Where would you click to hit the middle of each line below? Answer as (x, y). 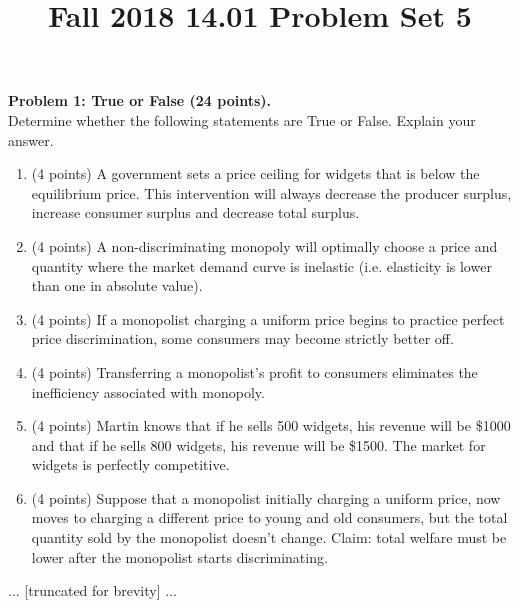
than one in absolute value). (117, 285)
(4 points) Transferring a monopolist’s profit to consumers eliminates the (254, 371)
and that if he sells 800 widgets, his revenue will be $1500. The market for (258, 444)
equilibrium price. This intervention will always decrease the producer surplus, (271, 192)
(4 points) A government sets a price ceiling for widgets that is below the (255, 173)
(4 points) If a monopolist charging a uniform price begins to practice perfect (268, 318)
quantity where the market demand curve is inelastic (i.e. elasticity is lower (261, 265)
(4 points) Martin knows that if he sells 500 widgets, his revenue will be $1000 (271, 425)
